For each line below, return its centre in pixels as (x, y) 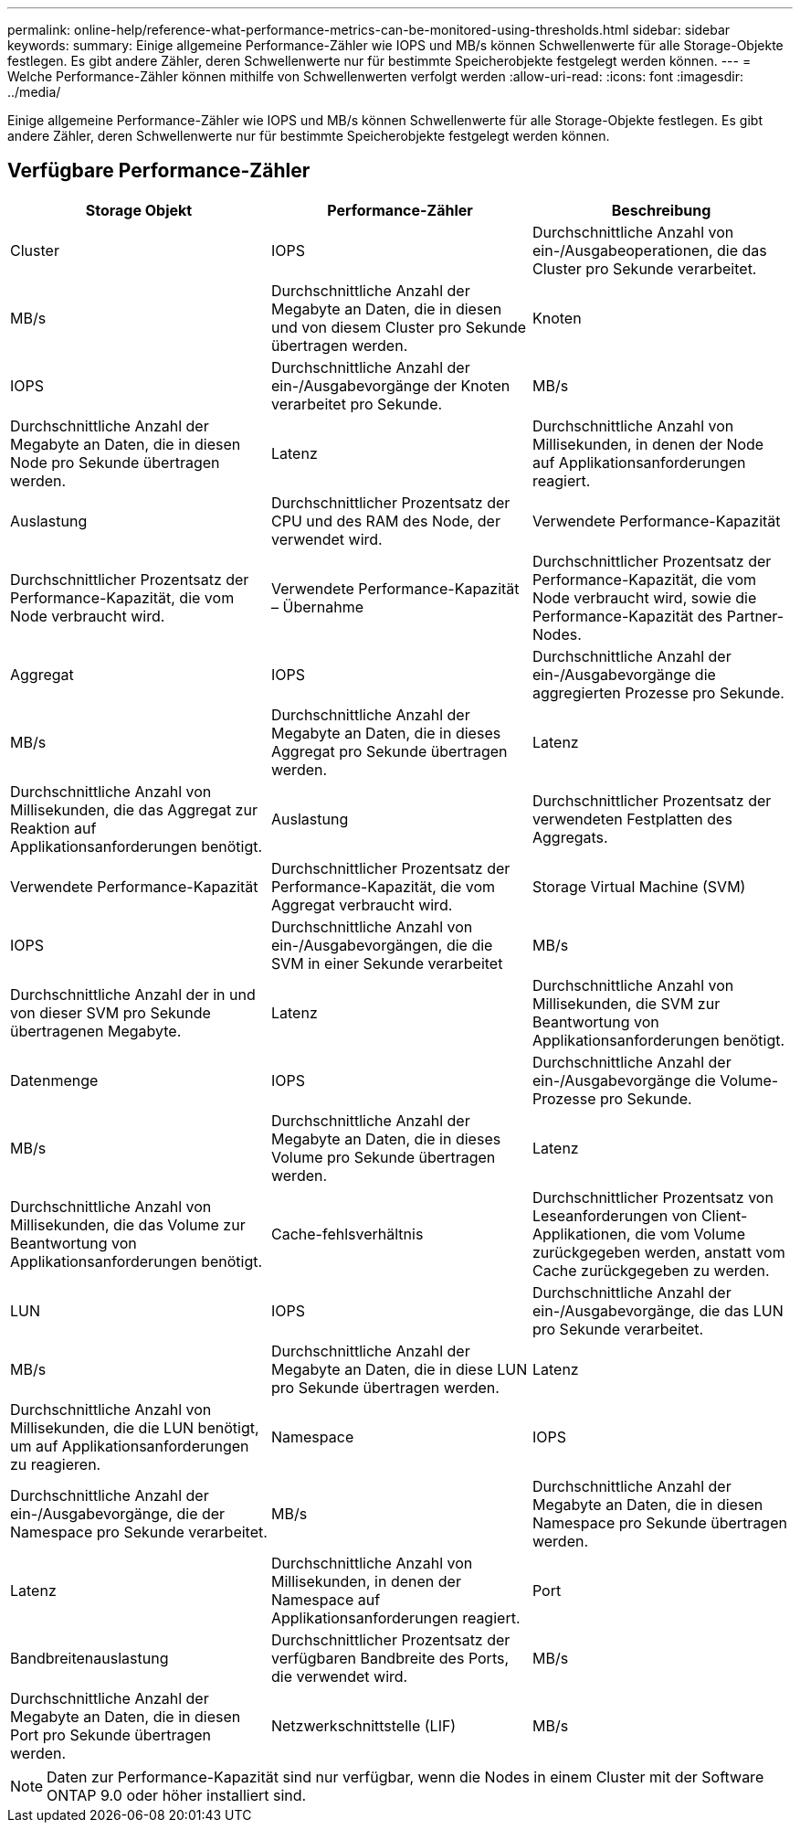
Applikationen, (581, 1234)
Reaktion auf (53, 828)
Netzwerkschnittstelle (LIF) (363, 1725)
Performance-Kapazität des (627, 616)
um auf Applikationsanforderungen (130, 1446)
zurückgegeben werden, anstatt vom (658, 1252)
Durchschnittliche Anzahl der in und (133, 994)
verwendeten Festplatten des (632, 819)
